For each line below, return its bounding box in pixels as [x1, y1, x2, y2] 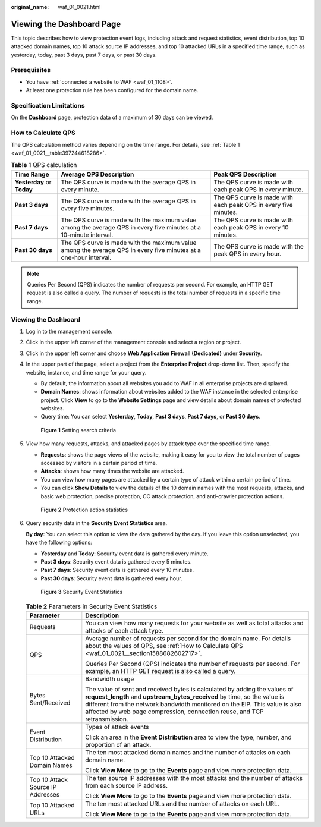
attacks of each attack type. [85, 626, 163, 634]
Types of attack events [85, 722, 149, 731]
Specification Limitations [11, 101, 86, 109]
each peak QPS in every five [213, 200, 294, 209]
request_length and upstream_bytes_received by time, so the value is [85, 693, 285, 701]
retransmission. [85, 715, 128, 723]
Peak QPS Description [213, 170, 278, 178]
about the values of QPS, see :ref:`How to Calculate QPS [85, 642, 243, 650]
